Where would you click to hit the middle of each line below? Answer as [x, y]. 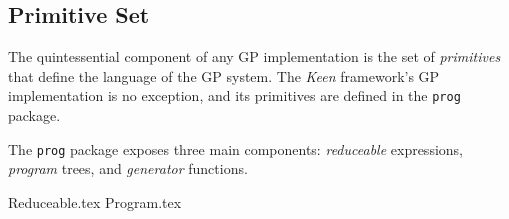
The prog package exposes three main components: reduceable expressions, [235, 148]
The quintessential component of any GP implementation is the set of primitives [254, 56]
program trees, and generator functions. [128, 168]
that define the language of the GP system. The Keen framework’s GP [224, 75]
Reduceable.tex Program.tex [95, 201]
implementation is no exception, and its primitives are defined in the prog [234, 95]
